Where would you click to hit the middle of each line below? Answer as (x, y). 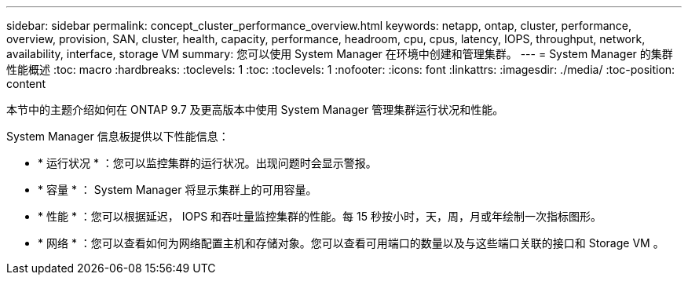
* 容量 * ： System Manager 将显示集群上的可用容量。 (177, 190)
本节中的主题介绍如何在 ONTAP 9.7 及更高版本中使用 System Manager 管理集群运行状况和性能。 (255, 109)
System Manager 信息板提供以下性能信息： (118, 136)
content (26, 84)
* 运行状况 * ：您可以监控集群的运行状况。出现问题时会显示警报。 (207, 163)
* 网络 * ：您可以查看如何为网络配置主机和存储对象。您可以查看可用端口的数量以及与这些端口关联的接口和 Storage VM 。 (351, 243)
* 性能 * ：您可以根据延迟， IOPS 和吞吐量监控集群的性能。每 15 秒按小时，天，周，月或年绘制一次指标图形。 (320, 216)
